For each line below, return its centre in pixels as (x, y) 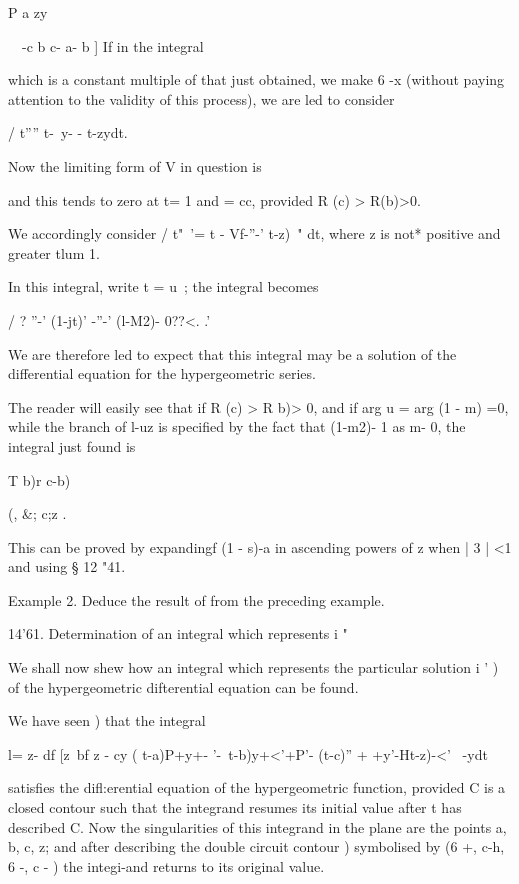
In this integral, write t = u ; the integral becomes (163, 286)
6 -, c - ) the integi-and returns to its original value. (166, 865)
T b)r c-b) (39, 479)
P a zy (28, 12)
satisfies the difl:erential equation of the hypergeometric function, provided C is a (257, 787)
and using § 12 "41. (67, 566)
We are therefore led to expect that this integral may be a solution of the (232, 353)
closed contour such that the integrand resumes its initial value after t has (235, 807)
